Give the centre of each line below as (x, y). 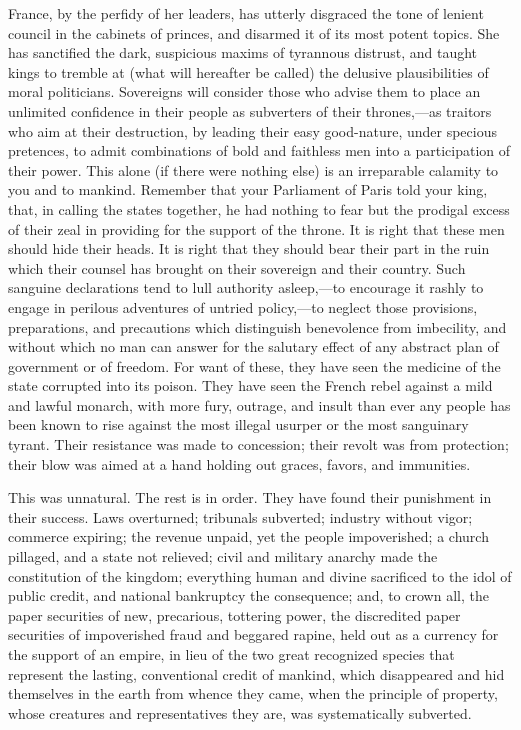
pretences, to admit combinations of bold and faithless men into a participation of (259, 150)
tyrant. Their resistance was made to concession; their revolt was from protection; (258, 444)
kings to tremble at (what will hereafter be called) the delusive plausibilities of (248, 71)
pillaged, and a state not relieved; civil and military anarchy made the (223, 556)
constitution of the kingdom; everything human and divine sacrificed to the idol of (260, 575)
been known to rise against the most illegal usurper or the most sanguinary (238, 424)
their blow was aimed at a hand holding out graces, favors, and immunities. (239, 463)
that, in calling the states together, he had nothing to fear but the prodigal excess (259, 208)
